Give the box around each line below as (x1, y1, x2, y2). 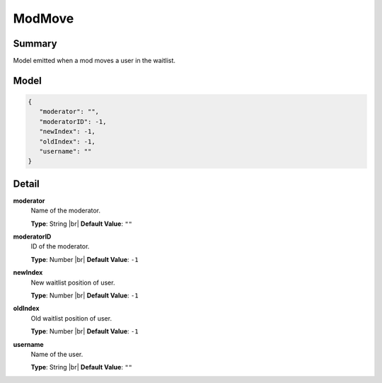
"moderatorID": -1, (39, 118, 107, 125)
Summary (13, 38, 57, 50)
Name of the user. (30, 350, 83, 358)
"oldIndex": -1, (39, 137, 95, 145)
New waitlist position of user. (30, 278, 115, 287)
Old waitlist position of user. (30, 314, 112, 322)
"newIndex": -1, (39, 127, 95, 136)
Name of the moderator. (30, 206, 101, 215)
